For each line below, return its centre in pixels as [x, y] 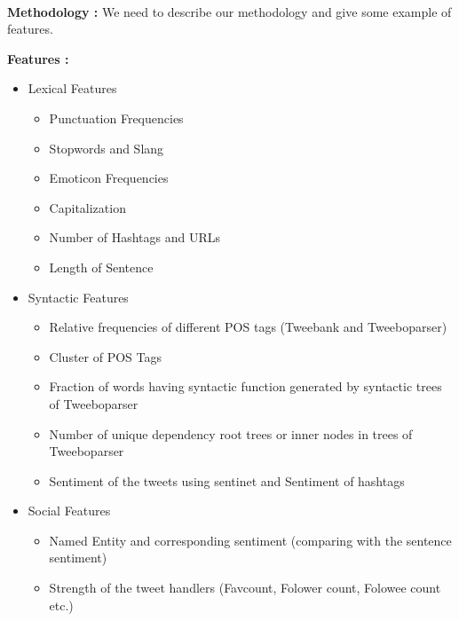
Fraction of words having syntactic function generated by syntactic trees [245, 386]
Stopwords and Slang [107, 148]
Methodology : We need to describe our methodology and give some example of [229, 11]
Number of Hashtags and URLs [135, 237]
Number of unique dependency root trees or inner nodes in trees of [231, 433]
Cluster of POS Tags [105, 356]
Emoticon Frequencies [109, 178]
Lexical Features [72, 88]
